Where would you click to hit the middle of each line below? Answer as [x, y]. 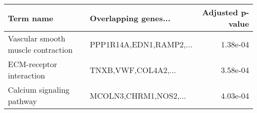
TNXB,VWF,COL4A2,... [133, 70]
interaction [27, 75]
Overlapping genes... [130, 18]
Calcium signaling [39, 90]
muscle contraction [40, 50]
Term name [31, 18]
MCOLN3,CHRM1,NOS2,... [138, 95]
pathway [22, 101]
